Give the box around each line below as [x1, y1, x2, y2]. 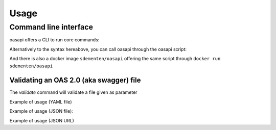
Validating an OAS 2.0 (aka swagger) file [9, 76, 141, 85]
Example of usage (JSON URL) [9, 117, 74, 123]
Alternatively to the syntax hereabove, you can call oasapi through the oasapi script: [9, 46, 187, 52]
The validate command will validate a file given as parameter [9, 89, 137, 95]
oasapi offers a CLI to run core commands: [9, 37, 100, 43]
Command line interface [9, 22, 94, 32]
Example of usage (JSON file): [9, 108, 74, 114]
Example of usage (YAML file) [9, 98, 72, 105]
